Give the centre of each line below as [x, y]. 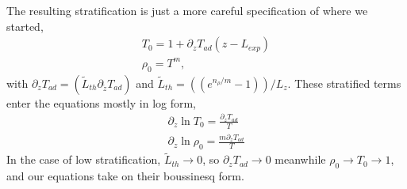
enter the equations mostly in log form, [102, 102]
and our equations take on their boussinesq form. [125, 176]
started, [25, 26]
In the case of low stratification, [84, 159]
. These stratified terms [344, 83]
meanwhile [300, 159]
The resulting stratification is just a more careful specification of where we [187, 10]
